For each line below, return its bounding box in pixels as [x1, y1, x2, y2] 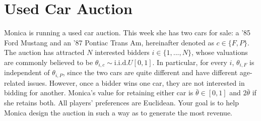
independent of [4, 67, 50, 78]
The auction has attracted [4, 47, 85, 57]
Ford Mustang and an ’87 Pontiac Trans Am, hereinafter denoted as [4, 37, 214, 47]
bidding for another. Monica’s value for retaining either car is [4, 87, 193, 98]
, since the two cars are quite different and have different [62, 67, 238, 78]
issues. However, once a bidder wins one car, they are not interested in [27, 77, 245, 88]
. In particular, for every [152, 56, 227, 67]
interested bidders [95, 47, 150, 57]
